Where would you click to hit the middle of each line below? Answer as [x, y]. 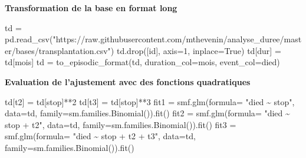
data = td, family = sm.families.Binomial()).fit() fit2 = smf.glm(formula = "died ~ [147, 113]
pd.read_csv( [29, 39]
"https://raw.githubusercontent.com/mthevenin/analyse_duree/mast [177, 39]
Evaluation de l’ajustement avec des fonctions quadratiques [128, 81]
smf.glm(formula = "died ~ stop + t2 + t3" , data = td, [100, 136]
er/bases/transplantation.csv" [58, 50]
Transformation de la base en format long [91, 8]
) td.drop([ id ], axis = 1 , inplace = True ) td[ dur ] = [196, 50]
